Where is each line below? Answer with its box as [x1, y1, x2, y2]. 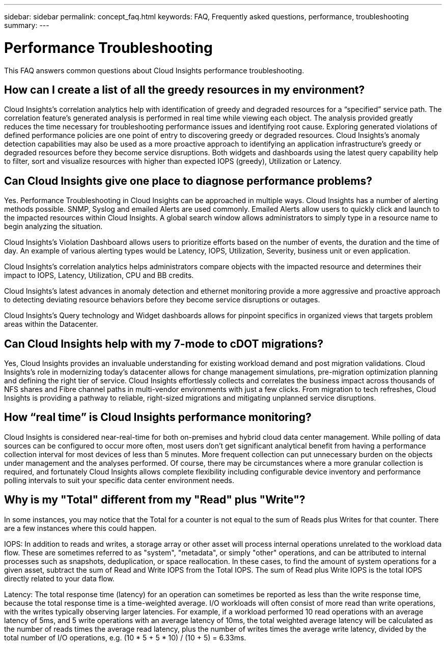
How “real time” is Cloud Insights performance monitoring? [4, 411, 312, 424]
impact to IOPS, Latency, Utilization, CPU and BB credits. [4, 271, 194, 280]
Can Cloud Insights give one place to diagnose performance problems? [4, 174, 372, 187]
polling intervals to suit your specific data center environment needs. [4, 475, 235, 485]
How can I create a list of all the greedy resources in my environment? [4, 83, 365, 96]
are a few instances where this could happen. [4, 523, 157, 532]
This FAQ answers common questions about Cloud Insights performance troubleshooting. [4, 66, 304, 75]
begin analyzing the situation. [4, 222, 103, 231]
